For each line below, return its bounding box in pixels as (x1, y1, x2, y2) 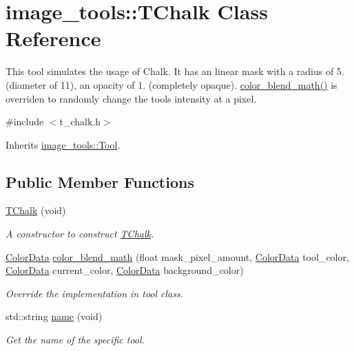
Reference (6, 24, 101, 52)
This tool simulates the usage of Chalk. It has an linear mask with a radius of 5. (6, 64, 344, 78)
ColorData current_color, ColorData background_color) (6, 263, 244, 277)
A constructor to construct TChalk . (6, 226, 154, 241)
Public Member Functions (6, 171, 194, 192)
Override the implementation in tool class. (6, 286, 184, 300)
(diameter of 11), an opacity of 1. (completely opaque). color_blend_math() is (6, 77, 337, 92)
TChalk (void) (6, 203, 66, 217)
